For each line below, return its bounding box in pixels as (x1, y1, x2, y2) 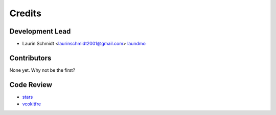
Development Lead (9, 27, 71, 36)
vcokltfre (22, 101, 41, 107)
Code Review (9, 80, 53, 89)
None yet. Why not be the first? (9, 67, 76, 73)
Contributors (9, 53, 52, 62)
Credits (9, 8, 42, 19)
